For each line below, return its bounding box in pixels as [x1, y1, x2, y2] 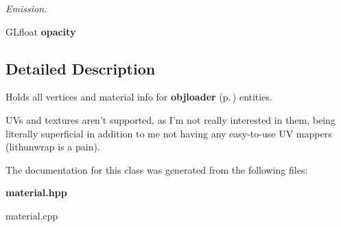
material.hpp [5, 185, 67, 200]
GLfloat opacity [5, 24, 76, 38]
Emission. [5, 1, 47, 15]
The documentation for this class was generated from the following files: [5, 162, 308, 176]
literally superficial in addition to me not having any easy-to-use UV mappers [5, 126, 332, 140]
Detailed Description [5, 57, 156, 79]
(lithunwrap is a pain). [5, 139, 100, 154]
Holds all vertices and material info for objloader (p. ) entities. [5, 90, 272, 104]
